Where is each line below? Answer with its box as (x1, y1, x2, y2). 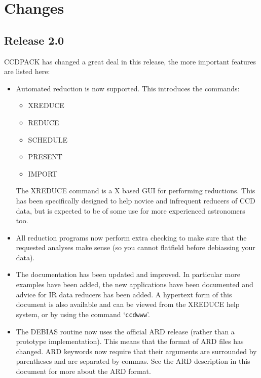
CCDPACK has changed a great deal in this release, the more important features (4, 56, 256, 66)
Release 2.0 (4, 32, 64, 48)
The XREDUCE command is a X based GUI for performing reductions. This (16, 185, 255, 196)
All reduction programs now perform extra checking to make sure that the (16, 232, 247, 243)
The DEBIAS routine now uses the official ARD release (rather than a (16, 326, 235, 336)
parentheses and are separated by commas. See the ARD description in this (16, 356, 250, 366)
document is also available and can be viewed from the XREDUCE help (16, 299, 240, 310)
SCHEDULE (28, 134, 67, 145)
